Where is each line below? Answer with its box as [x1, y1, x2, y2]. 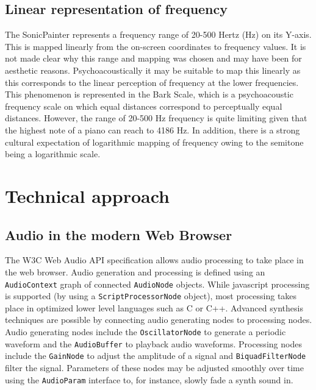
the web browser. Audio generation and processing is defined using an [5, 265, 265, 278]
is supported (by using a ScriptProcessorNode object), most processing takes [5, 289, 297, 302]
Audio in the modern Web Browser [5, 225, 232, 244]
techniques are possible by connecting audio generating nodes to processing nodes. [5, 313, 312, 326]
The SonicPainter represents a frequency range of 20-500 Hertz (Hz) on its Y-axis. [5, 28, 312, 41]
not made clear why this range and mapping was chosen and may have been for [5, 52, 302, 65]
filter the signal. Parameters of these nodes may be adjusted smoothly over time [5, 361, 304, 374]
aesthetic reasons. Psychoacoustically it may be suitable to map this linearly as [5, 63, 301, 76]
